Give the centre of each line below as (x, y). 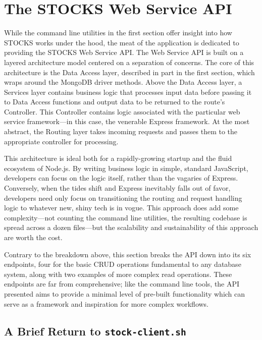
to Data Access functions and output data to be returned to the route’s (115, 102)
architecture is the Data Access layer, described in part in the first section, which (129, 72)
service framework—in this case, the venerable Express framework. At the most (127, 121)
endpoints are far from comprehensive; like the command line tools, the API (122, 284)
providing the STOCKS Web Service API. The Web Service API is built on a (124, 52)
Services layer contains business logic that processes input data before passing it (128, 92)
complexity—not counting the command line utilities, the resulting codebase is (126, 217)
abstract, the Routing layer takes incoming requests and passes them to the (121, 131)
